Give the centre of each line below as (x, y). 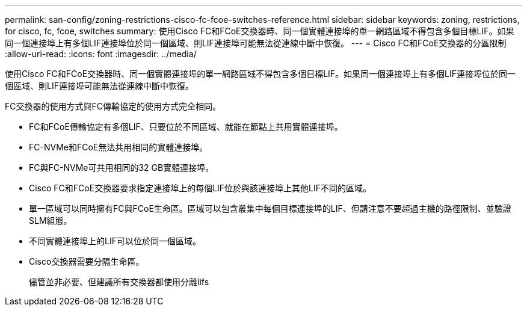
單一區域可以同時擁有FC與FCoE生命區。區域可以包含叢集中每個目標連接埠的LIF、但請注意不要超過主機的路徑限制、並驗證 (270, 208)
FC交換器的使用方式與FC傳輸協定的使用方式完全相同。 (113, 106)
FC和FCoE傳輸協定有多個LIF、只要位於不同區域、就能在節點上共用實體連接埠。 (186, 127)
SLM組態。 (51, 220)
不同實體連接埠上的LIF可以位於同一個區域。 (115, 241)
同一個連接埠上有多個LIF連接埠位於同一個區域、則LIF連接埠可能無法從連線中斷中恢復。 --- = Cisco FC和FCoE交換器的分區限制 (256, 43)
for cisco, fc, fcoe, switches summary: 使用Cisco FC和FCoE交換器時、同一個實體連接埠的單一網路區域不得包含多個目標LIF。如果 (260, 31)
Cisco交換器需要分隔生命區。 (87, 261)
